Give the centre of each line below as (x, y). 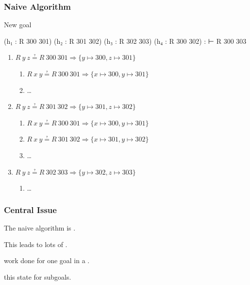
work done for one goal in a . (47, 260)
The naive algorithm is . (40, 227)
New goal (18, 25)
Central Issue (30, 209)
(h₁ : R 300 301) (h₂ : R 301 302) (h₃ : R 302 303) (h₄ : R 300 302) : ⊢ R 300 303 (125, 41)
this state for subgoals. (38, 276)
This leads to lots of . (36, 244)
